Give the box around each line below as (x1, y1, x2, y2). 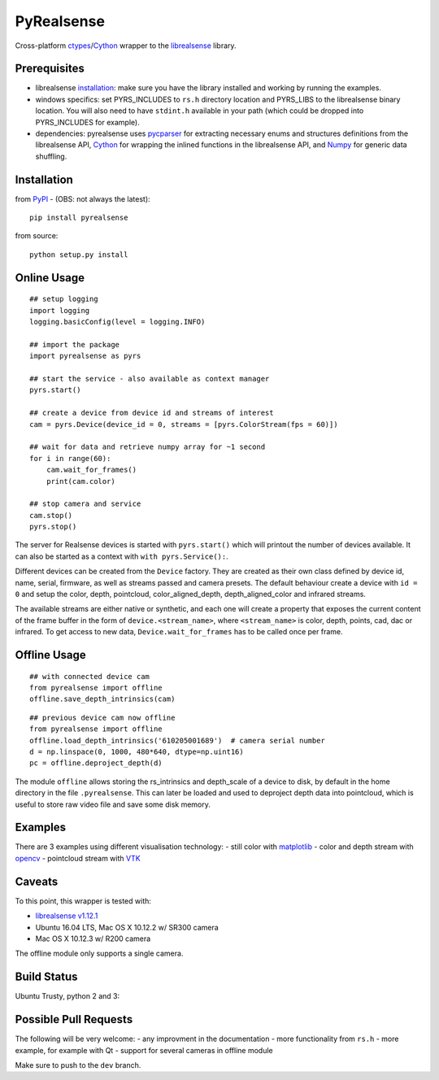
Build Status (15, 970, 78, 984)
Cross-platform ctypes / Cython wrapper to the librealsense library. (15, 41, 237, 50)
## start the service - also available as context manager (29, 374, 270, 384)
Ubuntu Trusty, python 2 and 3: (15, 991, 120, 1001)
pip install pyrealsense (29, 213, 128, 223)
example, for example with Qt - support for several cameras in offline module (15, 1045, 273, 1055)
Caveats (15, 874, 59, 888)
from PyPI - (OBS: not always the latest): (15, 194, 150, 203)
